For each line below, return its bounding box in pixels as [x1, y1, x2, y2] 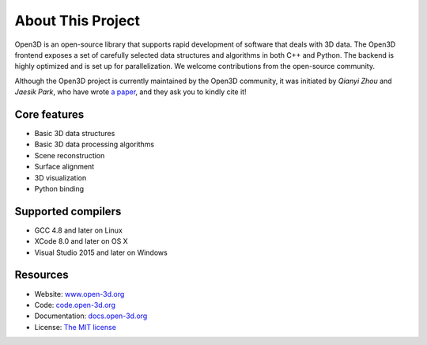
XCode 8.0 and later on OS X [34, 237, 128, 246]
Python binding [34, 184, 85, 193]
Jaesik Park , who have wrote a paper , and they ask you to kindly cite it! [14, 87, 247, 97]
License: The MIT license [34, 322, 116, 332]
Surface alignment [34, 162, 95, 172]
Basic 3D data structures [34, 129, 115, 138]
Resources [14, 268, 69, 282]
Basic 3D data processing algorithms [34, 139, 154, 150]
